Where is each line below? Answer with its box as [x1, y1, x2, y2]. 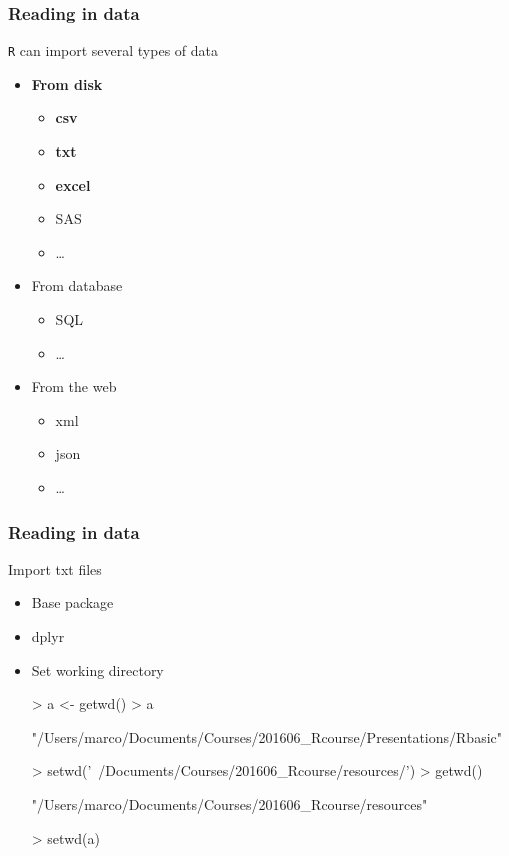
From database [31, 275, 123, 296]
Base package [31, 592, 114, 613]
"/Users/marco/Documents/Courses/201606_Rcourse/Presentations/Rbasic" [31, 726, 502, 747]
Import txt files [8, 558, 102, 579]
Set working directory [31, 659, 164, 680]
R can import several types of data [8, 40, 219, 61]
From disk [31, 73, 103, 94]
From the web [31, 376, 117, 397]
